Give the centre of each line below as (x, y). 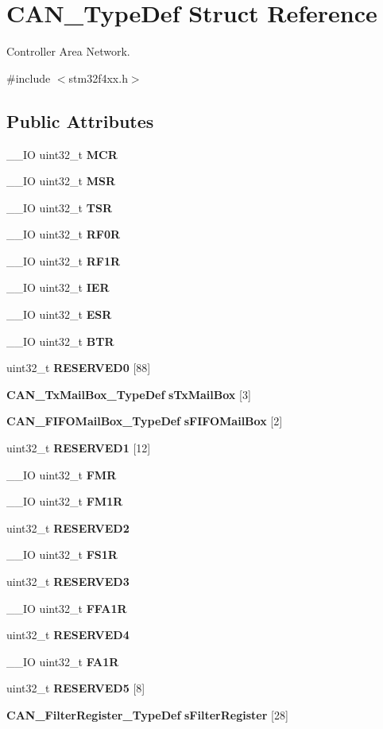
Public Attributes (80, 120)
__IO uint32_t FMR (62, 474)
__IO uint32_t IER (58, 287)
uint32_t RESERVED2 (68, 527)
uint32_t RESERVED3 (68, 582)
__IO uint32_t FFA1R (67, 608)
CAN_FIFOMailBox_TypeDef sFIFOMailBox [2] (145, 421)
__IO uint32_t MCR (62, 154)
